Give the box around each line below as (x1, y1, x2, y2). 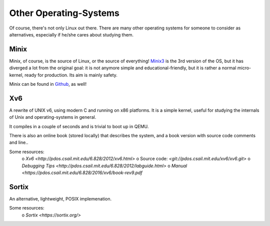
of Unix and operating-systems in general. (9, 114, 96, 120)
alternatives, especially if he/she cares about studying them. (9, 31, 134, 37)
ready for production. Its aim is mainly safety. (24, 72, 117, 78)
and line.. (9, 140, 28, 146)
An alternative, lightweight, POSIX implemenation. (9, 196, 112, 202)
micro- (237, 65, 251, 71)
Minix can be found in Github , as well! (9, 81, 87, 87)
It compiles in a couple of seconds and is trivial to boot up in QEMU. (9, 123, 149, 129)
